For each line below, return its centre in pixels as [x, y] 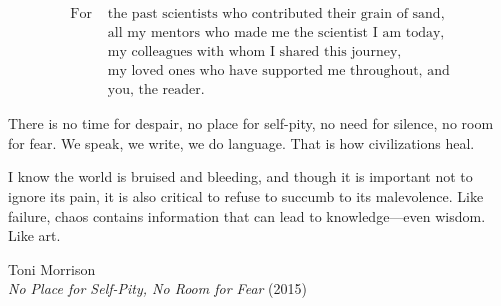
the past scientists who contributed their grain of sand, [276, 14]
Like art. [34, 235]
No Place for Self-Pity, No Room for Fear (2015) [158, 288]
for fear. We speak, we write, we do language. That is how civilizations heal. [241, 142]
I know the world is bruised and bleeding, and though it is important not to [240, 176]
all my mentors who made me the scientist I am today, [276, 33]
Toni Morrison [52, 268]
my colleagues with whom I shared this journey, [254, 52]
